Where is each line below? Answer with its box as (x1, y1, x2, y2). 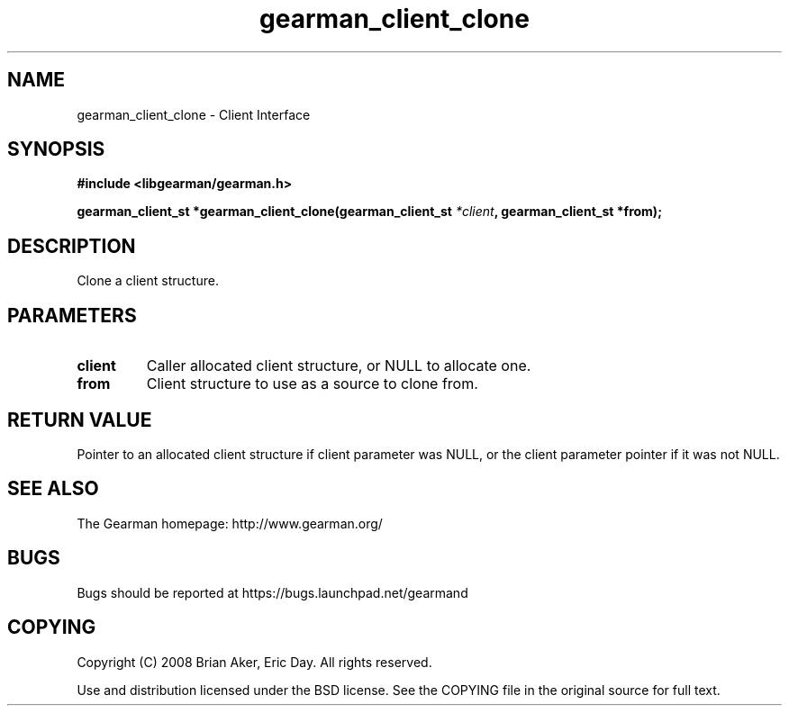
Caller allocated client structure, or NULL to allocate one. (146, 356, 531, 375)
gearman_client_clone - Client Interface (77, 106, 311, 122)
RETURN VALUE (7, 408, 152, 431)
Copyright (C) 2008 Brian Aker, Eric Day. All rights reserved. (77, 654, 432, 670)
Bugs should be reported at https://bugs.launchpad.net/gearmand (77, 584, 468, 600)
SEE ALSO (7, 477, 99, 501)
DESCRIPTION (7, 234, 136, 257)
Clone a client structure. (77, 273, 219, 289)
